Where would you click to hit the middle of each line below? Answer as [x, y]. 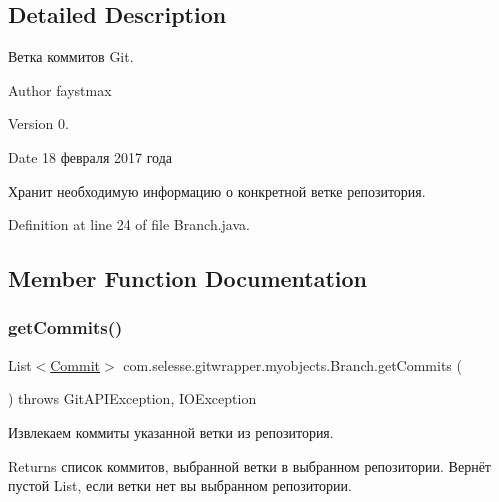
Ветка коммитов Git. [71, 56]
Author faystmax [60, 89]
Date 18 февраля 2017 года [90, 156]
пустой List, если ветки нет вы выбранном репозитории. [180, 485]
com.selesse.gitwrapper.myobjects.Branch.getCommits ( [292, 364]
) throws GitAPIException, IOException [132, 398]
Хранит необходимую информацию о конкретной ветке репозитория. [217, 190]
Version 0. [38, 123]
